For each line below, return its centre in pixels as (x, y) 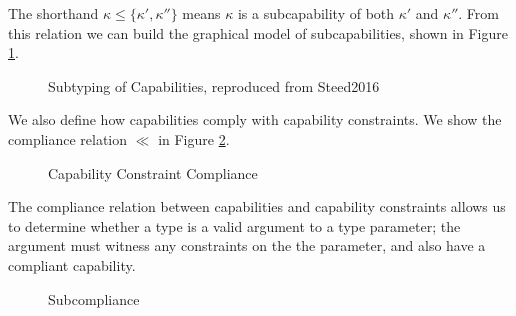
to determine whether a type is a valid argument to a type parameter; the (234, 225)
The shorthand (53, 13)
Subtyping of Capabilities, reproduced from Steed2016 (214, 85)
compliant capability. (72, 264)
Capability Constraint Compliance (153, 172)
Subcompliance (94, 298)
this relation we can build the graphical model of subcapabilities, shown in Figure (258, 32)
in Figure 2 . (194, 138)
